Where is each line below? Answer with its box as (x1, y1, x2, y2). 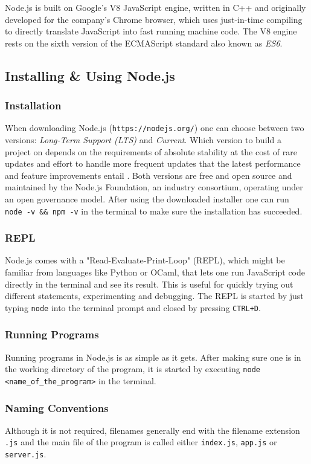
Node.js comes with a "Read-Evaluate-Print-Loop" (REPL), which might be (5, 254, 285, 266)
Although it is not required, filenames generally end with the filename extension (5, 424, 300, 436)
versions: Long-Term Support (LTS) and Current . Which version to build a (5, 134, 281, 146)
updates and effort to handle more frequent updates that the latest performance (5, 157, 301, 170)
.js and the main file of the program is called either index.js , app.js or (5, 436, 277, 448)
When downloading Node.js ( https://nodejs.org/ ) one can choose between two (5, 121, 304, 134)
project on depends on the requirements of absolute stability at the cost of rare (5, 145, 297, 158)
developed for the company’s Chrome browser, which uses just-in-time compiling (5, 13, 303, 25)
